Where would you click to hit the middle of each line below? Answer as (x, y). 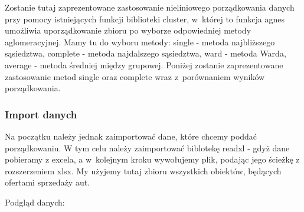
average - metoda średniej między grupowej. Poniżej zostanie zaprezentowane (144, 64)
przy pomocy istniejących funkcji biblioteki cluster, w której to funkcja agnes (145, 19)
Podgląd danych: (35, 202)
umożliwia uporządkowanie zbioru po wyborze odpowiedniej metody (128, 30)
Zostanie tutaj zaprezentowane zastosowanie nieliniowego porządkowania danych (150, 7)
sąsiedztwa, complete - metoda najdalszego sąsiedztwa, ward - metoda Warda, (146, 53)
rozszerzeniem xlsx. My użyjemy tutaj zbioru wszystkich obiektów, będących (143, 170)
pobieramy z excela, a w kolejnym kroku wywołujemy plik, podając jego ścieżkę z (152, 159)
